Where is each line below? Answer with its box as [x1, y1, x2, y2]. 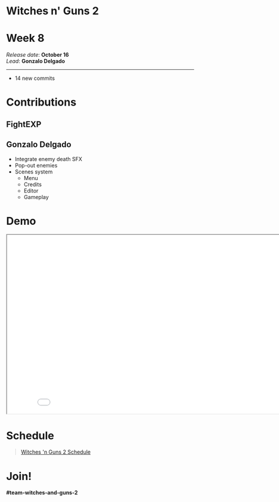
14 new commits [14, 75, 55, 82]
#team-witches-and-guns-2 [6, 489, 78, 496]
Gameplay [23, 193, 49, 200]
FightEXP [6, 119, 42, 129]
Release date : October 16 [6, 51, 69, 58]
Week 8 [6, 32, 45, 45]
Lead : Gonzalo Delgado [6, 58, 66, 65]
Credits [23, 181, 42, 188]
